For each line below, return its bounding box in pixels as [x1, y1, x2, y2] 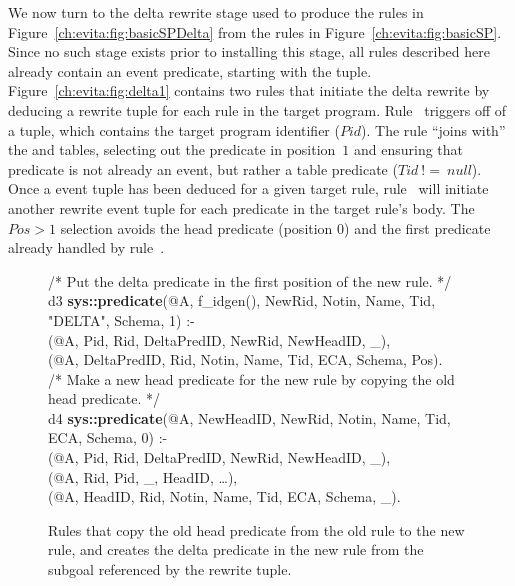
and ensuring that [354, 139, 464, 160]
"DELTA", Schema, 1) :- [48, 309, 195, 330]
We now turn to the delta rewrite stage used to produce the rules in [8, 2, 424, 22]
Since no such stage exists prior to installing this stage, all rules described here [8, 41, 490, 62]
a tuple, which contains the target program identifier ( [8, 119, 340, 140]
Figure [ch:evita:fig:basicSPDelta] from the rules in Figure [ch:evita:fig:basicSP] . [8, 21, 502, 42]
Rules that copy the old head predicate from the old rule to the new [48, 519, 465, 540]
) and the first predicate [344, 217, 491, 238]
